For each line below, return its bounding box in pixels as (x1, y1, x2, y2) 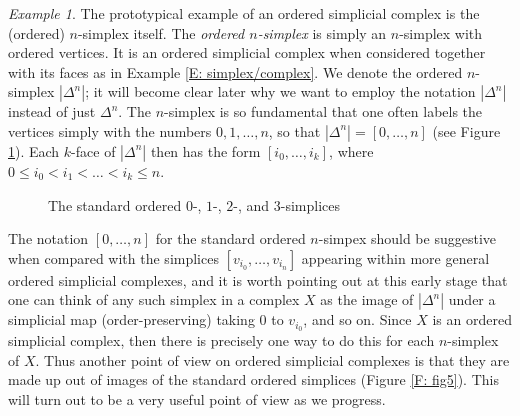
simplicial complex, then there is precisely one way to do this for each (8, 330, 435, 351)
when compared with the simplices (8, 247, 219, 268)
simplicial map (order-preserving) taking (8, 309, 255, 330)
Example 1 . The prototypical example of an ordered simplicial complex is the (8, 3, 480, 23)
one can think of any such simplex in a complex (8, 289, 300, 310)
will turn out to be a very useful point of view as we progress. (8, 388, 386, 409)
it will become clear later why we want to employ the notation (93, 81, 476, 102)
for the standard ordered (155, 228, 306, 249)
